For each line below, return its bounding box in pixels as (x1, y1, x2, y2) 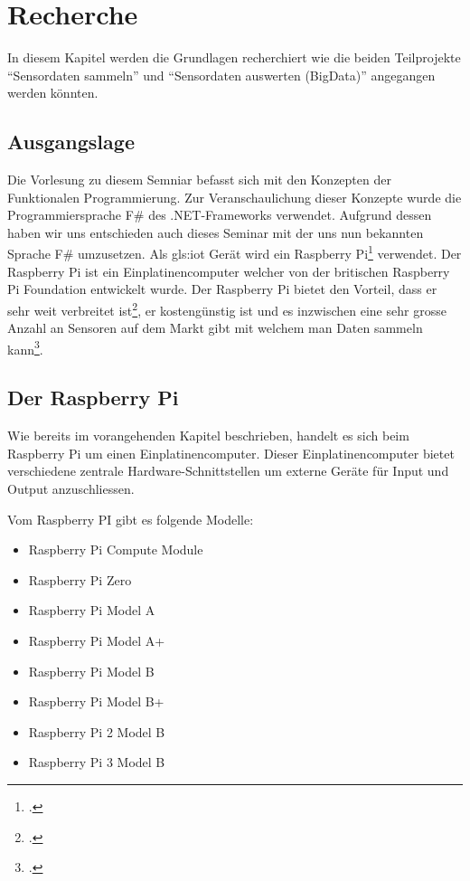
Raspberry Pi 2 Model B (28, 722, 165, 741)
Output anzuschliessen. (7, 479, 135, 497)
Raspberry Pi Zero (28, 570, 132, 589)
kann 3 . (7, 336, 43, 358)
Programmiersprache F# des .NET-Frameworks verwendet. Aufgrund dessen (7, 205, 432, 224)
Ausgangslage (7, 128, 135, 156)
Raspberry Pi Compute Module (28, 540, 203, 559)
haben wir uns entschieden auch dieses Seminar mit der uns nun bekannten (7, 223, 424, 242)
